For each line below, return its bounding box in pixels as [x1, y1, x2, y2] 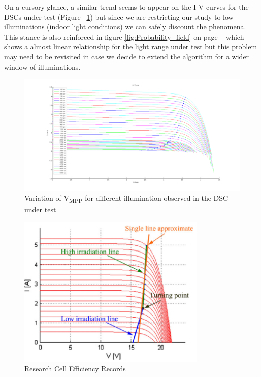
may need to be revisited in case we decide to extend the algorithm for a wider [4, 51, 249, 61]
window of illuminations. [4, 61, 81, 72]
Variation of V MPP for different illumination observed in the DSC [24, 193, 229, 205]
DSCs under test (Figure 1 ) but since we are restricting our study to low [4, 11, 234, 22]
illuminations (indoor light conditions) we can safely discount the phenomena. [4, 21, 246, 32]
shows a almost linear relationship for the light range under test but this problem [4, 41, 257, 52]
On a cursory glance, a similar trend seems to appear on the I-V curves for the [4, 2, 249, 12]
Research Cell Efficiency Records [24, 363, 126, 374]
